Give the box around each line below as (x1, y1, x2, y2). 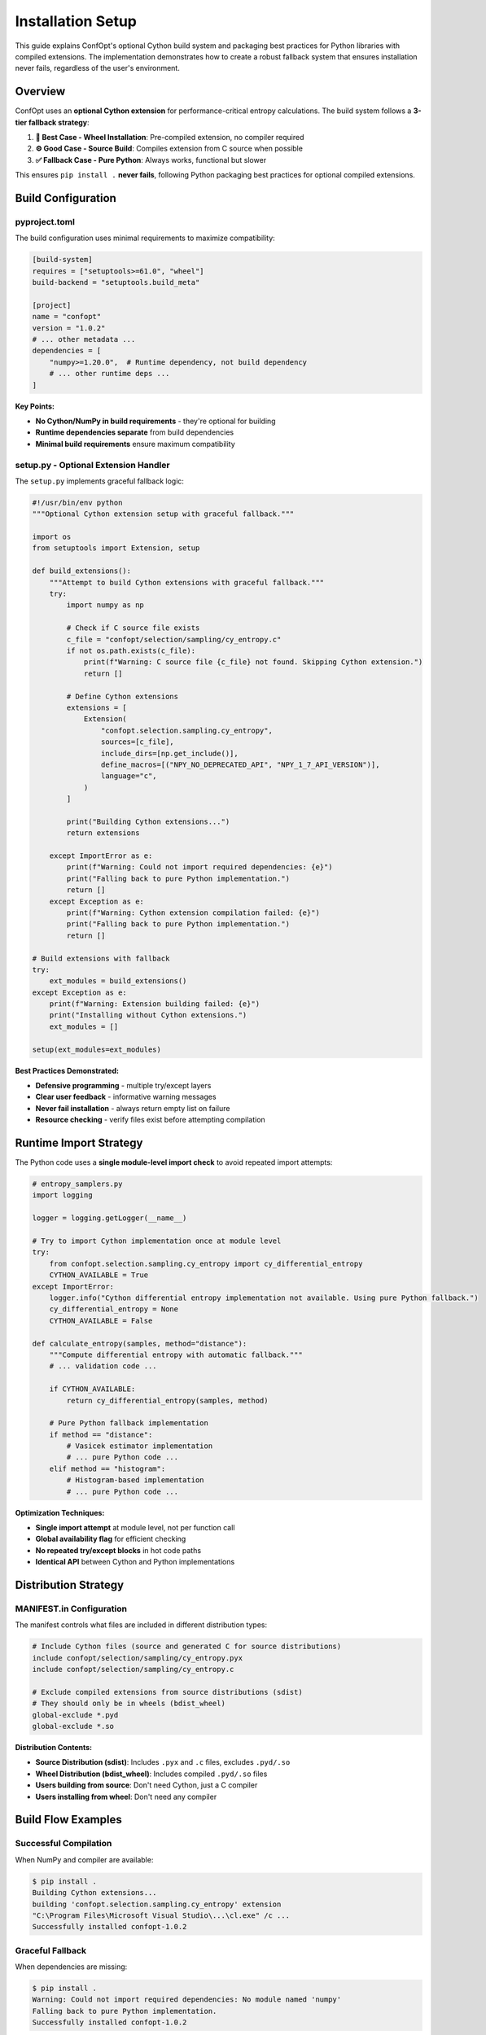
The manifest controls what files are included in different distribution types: (15, 1620, 268, 1630)
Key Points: (15, 401, 55, 411)
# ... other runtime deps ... (49, 369, 170, 379)
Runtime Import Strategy (15, 1136, 143, 1150)
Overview (15, 85, 66, 98)
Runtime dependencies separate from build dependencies (35, 427, 234, 437)
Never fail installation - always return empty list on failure (35, 1103, 230, 1113)
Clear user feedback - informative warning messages (35, 1092, 217, 1102)
